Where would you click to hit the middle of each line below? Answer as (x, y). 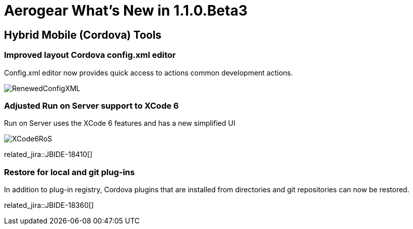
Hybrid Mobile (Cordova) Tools (83, 35)
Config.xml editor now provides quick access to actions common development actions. (149, 72)
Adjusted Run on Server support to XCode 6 (92, 105)
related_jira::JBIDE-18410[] (48, 155)
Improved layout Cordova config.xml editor (90, 55)
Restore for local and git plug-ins (70, 172)
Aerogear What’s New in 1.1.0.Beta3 (126, 11)
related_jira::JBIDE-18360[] (49, 205)
